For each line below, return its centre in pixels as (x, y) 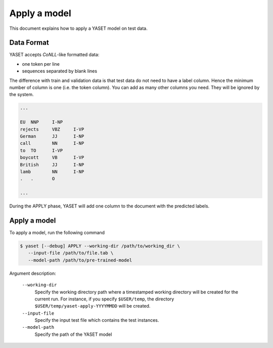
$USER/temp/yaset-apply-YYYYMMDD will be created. (93, 306)
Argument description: (33, 273)
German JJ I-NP (52, 136)
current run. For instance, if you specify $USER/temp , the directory (104, 299)
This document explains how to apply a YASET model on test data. (78, 28)
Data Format (29, 43)
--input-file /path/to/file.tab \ (71, 253)
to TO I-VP (41, 150)
